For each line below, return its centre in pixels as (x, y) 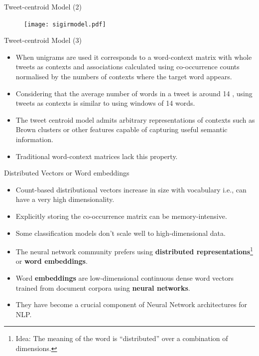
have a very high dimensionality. (65, 199)
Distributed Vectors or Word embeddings (67, 173)
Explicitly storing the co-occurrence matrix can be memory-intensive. (121, 216)
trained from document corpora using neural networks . (103, 287)
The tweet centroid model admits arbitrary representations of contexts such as (135, 119)
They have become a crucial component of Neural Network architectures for (131, 304)
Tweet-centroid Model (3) (43, 40)
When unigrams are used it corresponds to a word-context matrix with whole (134, 57)
